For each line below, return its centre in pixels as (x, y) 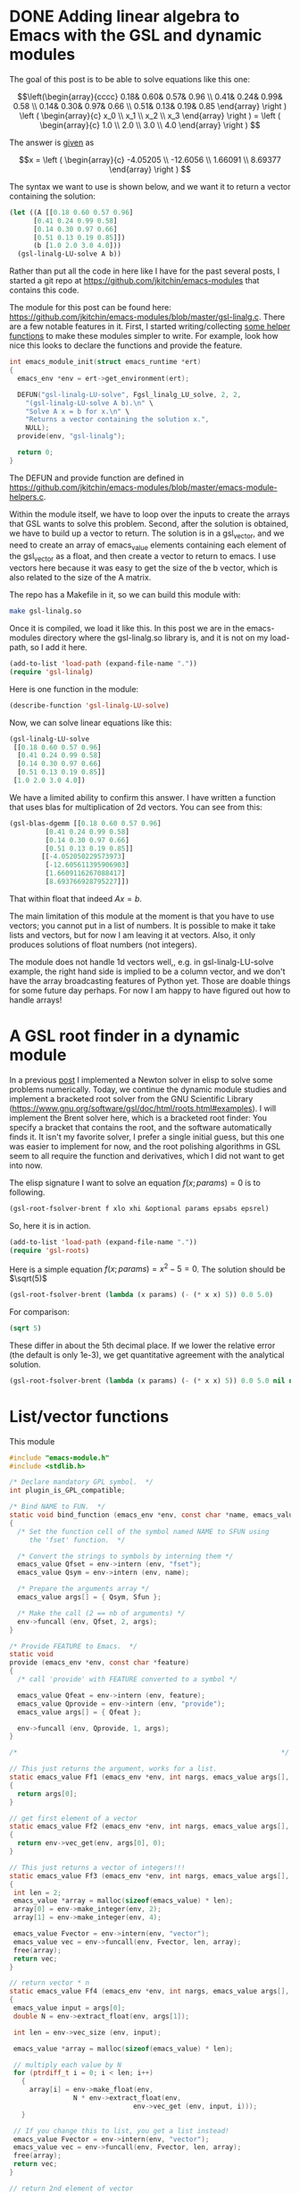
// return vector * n (50, 1983)
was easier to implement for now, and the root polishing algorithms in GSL (145, 1146)
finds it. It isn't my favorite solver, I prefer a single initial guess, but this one (147, 1137)
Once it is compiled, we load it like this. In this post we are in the (127, 629)
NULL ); (37, 428)
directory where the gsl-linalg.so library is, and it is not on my (156, 638)
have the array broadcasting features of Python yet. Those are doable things (150, 980)
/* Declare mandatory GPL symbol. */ (81, 1482)
